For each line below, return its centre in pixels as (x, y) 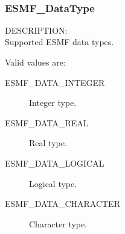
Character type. (58, 223)
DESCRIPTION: (36, 30)
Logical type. (53, 183)
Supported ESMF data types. (59, 42)
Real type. (48, 143)
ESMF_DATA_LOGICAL (55, 163)
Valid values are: (35, 62)
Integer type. (53, 103)
